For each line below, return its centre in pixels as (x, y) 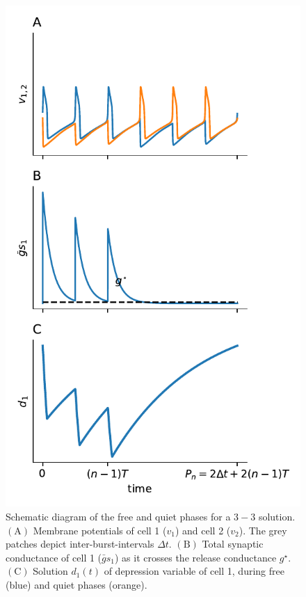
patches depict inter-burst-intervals (80, 544)
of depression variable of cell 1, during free (194, 571)
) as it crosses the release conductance (196, 557)
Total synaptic (233, 544)
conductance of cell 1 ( (54, 557)
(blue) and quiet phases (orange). (76, 584)
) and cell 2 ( (203, 530)
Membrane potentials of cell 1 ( (100, 530)
